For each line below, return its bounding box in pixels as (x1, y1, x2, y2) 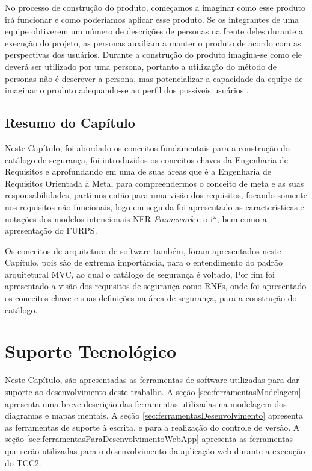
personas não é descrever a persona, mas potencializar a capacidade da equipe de (5, 72, 303, 84)
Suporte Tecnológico (5, 338, 177, 363)
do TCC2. (5, 456, 41, 469)
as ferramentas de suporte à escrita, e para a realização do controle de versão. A (5, 420, 300, 433)
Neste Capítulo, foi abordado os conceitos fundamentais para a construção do (5, 141, 290, 154)
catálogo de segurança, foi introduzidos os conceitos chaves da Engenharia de (5, 153, 288, 166)
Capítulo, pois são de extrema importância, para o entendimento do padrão (5, 256, 283, 269)
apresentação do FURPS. (5, 224, 97, 237)
